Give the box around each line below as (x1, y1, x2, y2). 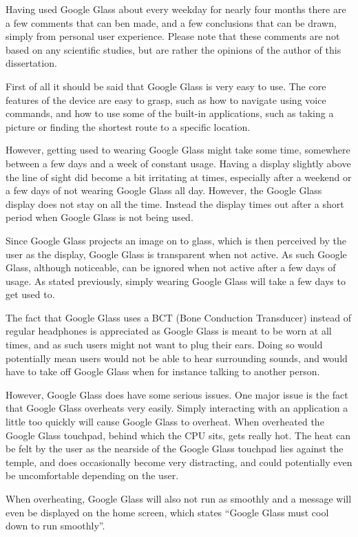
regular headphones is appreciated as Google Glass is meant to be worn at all (6, 324, 332, 338)
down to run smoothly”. (6, 518, 105, 533)
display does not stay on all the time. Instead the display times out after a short (6, 196, 344, 211)
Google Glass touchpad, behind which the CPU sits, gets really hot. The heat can (6, 428, 350, 442)
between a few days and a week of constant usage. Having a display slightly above (6, 156, 351, 170)
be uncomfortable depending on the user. (6, 468, 179, 483)
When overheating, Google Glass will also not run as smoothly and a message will (6, 492, 352, 505)
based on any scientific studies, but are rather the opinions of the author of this (6, 42, 341, 56)
